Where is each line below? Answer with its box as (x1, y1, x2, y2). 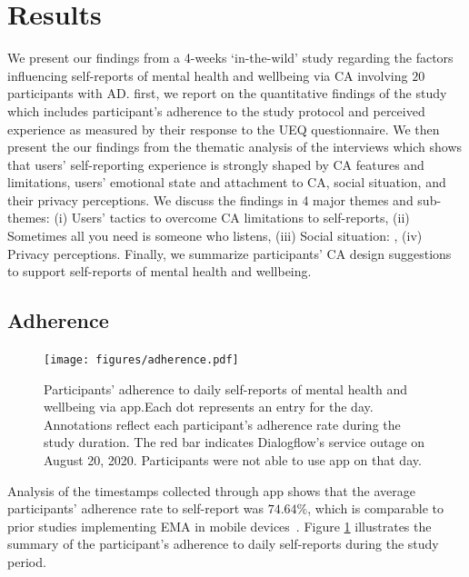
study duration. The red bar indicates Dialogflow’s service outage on (44, 433, 425, 452)
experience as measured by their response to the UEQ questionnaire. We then (7, 119, 440, 138)
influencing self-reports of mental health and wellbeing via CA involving (7, 65, 408, 85)
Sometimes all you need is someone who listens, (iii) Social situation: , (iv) (7, 226, 423, 245)
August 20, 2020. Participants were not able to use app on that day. (44, 451, 422, 470)
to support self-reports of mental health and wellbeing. (7, 262, 312, 281)
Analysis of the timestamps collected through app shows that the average (7, 481, 415, 500)
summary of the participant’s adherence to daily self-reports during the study (7, 534, 439, 553)
